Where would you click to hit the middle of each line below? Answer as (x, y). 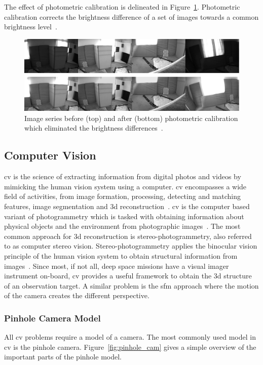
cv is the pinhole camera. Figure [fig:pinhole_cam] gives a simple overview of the (130, 347)
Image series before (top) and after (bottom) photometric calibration (131, 118)
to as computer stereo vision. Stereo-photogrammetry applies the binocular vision (131, 246)
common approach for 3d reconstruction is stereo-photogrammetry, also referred (128, 236)
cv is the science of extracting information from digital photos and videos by (123, 176)
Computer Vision (50, 155)
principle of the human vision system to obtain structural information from (121, 255)
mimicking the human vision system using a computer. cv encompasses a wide (125, 186)
